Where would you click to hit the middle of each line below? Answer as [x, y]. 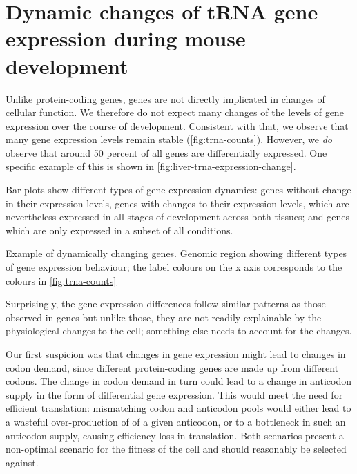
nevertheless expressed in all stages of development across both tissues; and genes [177, 217]
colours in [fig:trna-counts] [61, 280]
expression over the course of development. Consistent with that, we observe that [177, 125]
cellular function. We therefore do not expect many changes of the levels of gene [175, 112]
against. [22, 462]
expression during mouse [126, 38]
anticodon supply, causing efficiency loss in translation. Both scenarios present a [175, 435]
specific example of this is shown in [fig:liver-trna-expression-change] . [151, 166]
